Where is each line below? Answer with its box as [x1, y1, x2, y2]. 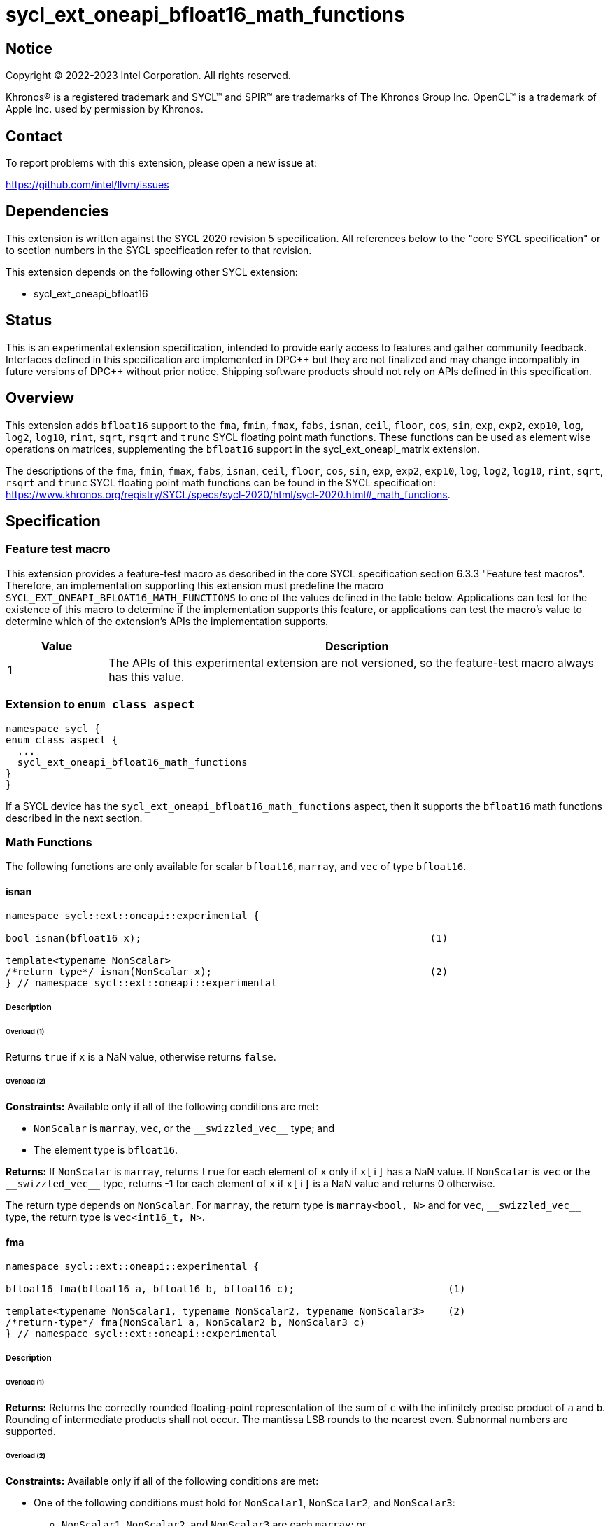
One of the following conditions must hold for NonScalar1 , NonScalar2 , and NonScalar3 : [34, 1497, 455, 1509]
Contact [6, 127, 63, 145]
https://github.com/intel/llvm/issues [6, 178, 169, 191]
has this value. [108, 669, 185, 684]
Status [6, 311, 52, 330]
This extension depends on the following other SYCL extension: [6, 265, 298, 278]
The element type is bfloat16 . [34, 1144, 178, 1156]
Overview [6, 389, 75, 407]
